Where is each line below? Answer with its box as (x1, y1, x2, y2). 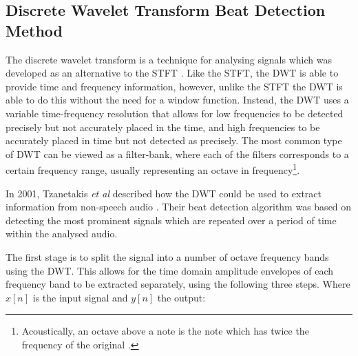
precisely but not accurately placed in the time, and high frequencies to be (6, 119, 320, 134)
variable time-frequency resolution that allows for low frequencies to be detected (6, 106, 344, 120)
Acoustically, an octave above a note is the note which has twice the (21, 324, 309, 338)
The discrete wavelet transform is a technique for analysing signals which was (6, 52, 332, 66)
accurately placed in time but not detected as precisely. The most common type (6, 133, 342, 148)
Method (6, 19, 63, 41)
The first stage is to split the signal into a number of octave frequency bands (6, 249, 329, 264)
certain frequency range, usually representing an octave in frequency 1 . (6, 161, 300, 177)
